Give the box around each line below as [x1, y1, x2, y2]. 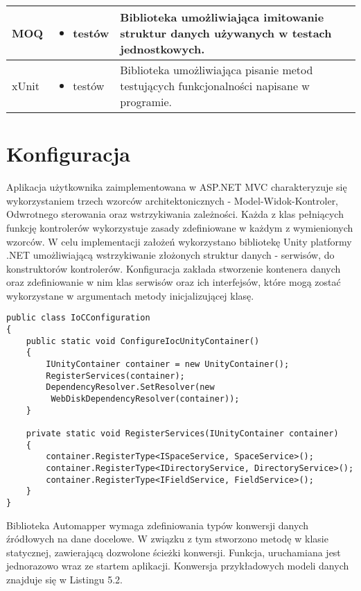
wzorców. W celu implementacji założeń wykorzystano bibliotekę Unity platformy [6, 234, 352, 248]
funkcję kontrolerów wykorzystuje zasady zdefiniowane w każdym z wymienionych [6, 220, 353, 234]
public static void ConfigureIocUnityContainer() [26, 336, 260, 346]
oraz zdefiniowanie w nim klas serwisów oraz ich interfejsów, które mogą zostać [6, 275, 341, 289]
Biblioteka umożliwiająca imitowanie [120, 9, 324, 25]
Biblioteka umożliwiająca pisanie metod [120, 62, 313, 78]
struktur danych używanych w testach [120, 25, 332, 41]
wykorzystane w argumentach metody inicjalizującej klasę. [6, 288, 254, 302]
